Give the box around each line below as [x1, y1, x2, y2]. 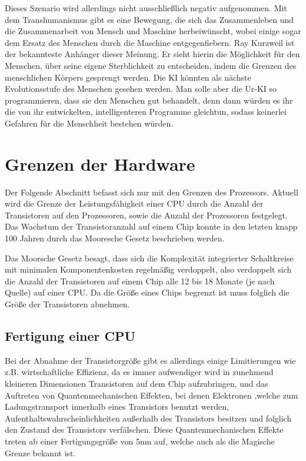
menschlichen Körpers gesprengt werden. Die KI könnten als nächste [5, 71, 251, 83]
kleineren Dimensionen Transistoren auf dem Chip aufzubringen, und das [5, 377, 268, 389]
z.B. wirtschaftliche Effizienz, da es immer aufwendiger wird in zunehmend [5, 366, 274, 378]
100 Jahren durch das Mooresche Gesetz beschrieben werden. [5, 232, 225, 244]
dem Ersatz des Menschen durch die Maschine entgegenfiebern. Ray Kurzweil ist [5, 36, 295, 48]
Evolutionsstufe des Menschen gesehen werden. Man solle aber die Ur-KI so [5, 82, 277, 95]
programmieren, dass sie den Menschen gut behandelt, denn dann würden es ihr [5, 94, 293, 106]
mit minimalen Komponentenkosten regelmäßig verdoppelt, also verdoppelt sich [5, 263, 292, 276]
